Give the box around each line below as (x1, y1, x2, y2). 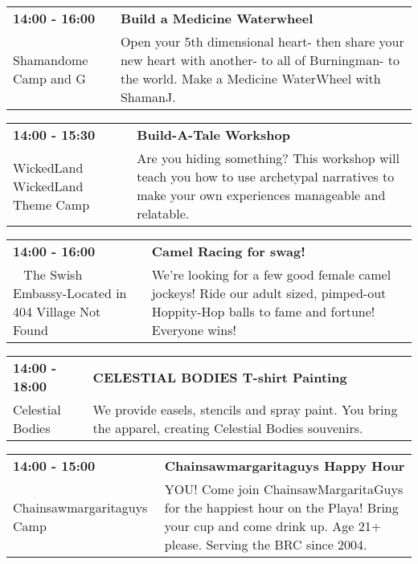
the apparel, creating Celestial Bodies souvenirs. (92, 419, 363, 437)
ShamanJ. (120, 88, 176, 106)
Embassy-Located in (13, 284, 127, 302)
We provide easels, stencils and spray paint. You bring (92, 400, 398, 419)
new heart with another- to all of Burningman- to (120, 51, 400, 69)
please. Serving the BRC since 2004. (164, 535, 367, 554)
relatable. (137, 204, 190, 223)
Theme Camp (13, 194, 90, 214)
